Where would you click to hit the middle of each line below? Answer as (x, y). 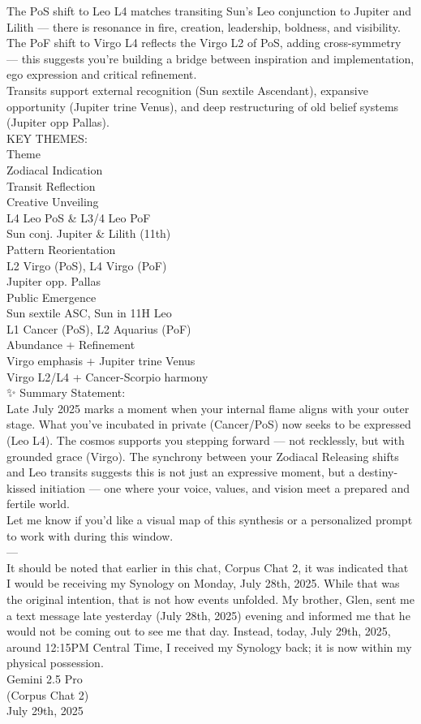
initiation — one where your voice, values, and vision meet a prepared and (225, 487)
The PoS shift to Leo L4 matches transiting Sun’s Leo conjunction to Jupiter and (209, 11)
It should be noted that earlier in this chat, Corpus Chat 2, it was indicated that (208, 567)
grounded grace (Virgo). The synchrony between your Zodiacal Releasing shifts (203, 456)
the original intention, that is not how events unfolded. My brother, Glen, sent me (210, 599)
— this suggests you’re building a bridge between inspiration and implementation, (210, 58)
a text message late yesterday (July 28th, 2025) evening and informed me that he (208, 615)
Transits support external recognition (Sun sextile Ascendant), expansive (187, 90)
